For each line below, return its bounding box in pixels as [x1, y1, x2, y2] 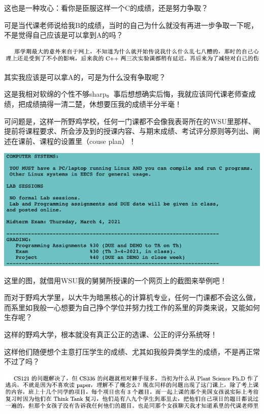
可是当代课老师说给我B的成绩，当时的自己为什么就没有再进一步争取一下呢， [4, 19, 258, 30]
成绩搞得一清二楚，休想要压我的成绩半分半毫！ [25, 98, 182, 109]
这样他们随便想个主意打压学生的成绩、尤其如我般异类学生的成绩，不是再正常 [4, 346, 260, 357]
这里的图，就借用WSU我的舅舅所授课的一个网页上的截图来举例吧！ [4, 275, 227, 285]
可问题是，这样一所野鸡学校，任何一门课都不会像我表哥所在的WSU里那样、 [4, 115, 255, 126]
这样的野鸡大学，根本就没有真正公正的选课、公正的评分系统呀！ [4, 329, 217, 339]
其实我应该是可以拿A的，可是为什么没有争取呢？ [4, 71, 166, 82]
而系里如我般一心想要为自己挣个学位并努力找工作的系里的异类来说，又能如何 [4, 302, 260, 312]
